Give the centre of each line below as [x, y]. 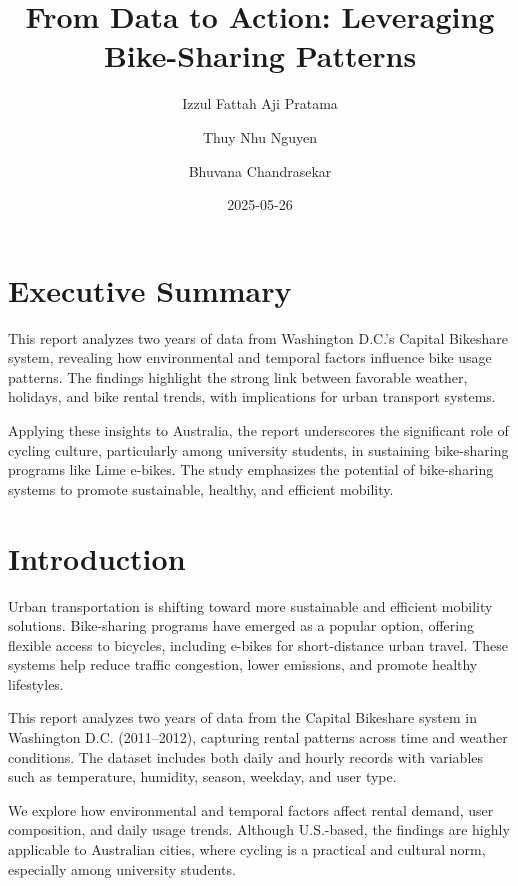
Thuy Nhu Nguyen [260, 136]
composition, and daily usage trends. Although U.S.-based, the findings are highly [259, 829]
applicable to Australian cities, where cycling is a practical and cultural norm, [247, 849]
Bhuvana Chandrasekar [260, 170]
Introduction [97, 557]
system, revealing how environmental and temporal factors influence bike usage [250, 357]
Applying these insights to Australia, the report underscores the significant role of [258, 430]
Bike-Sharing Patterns [260, 55]
